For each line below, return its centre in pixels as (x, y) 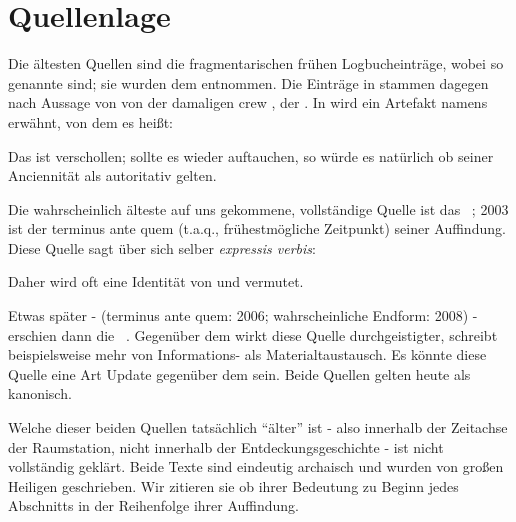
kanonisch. (40, 393)
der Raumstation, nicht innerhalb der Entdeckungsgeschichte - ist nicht (226, 446)
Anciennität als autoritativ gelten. (112, 175)
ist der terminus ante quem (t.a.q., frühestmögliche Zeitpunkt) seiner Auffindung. (257, 228)
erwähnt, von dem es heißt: (90, 121)
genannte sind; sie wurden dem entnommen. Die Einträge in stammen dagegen (248, 82)
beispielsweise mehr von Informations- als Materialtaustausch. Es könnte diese (247, 354)
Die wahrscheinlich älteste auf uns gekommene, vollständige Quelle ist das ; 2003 (258, 208)
